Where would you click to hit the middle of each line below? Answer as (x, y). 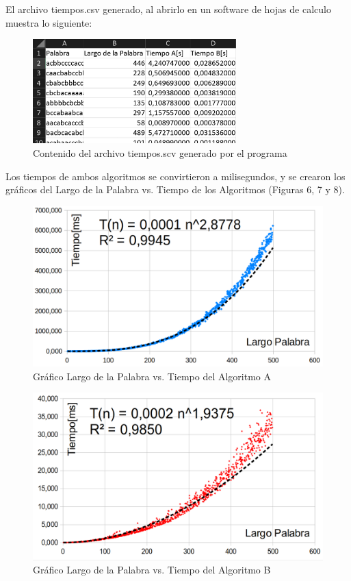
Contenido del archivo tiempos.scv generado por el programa (160, 152)
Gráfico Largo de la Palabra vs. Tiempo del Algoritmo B (152, 570)
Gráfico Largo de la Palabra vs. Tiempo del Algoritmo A (152, 376)
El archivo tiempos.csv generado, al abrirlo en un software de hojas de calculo (168, 9)
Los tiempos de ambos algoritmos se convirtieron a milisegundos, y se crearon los (175, 176)
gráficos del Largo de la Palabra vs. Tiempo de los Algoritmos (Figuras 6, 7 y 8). (175, 189)
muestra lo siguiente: (49, 22)
